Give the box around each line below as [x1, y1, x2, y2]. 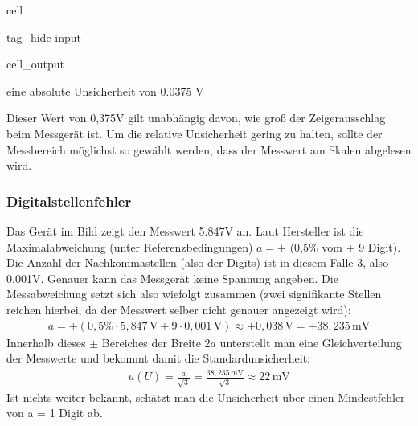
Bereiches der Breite [101, 334, 201, 350]
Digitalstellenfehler [6, 190, 132, 211]
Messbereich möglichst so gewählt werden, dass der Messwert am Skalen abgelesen [6, 141, 412, 158]
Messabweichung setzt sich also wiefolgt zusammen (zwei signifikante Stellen [6, 285, 382, 302]
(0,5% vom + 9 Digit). [289, 238, 401, 255]
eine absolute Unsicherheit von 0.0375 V [6, 82, 204, 99]
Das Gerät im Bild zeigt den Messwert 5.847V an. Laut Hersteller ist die [6, 222, 364, 239]
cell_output [6, 55, 64, 72]
